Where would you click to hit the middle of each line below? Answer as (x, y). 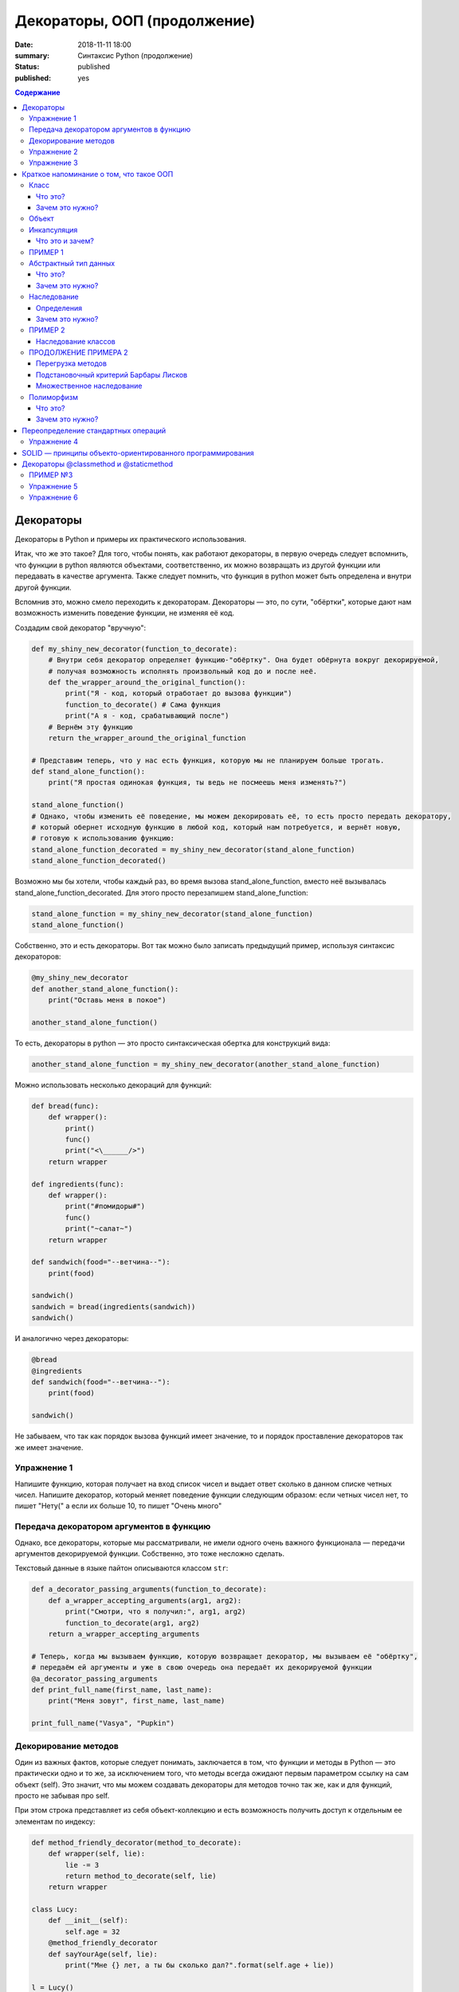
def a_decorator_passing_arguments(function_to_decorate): (149, 1589)
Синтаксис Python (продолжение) (135, 55)
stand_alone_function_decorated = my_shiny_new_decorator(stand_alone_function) (193, 849)
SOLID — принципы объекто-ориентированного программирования (138, 453)
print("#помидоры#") (105, 1206)
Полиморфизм (54, 397)
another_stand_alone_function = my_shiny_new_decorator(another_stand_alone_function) (206, 1064)
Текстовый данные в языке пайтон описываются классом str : (122, 1568)
